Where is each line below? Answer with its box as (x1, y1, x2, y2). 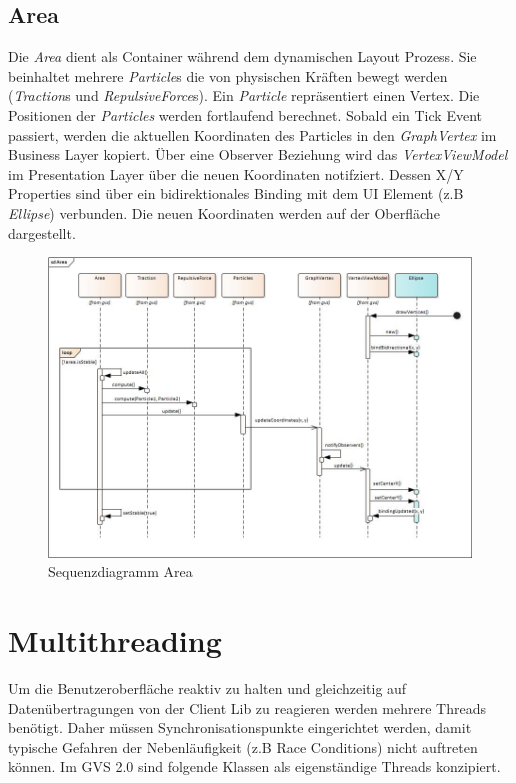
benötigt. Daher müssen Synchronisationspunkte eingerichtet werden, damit (8, 717, 472, 738)
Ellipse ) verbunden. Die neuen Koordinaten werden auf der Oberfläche (8, 202, 440, 223)
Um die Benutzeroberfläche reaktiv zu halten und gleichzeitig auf (8, 678, 407, 699)
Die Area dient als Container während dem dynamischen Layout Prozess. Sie (8, 46, 477, 67)
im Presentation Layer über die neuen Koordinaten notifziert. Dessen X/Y (8, 163, 464, 184)
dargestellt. (8, 222, 76, 243)
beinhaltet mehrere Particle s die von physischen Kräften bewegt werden (8, 65, 448, 86)
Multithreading (8, 620, 222, 661)
